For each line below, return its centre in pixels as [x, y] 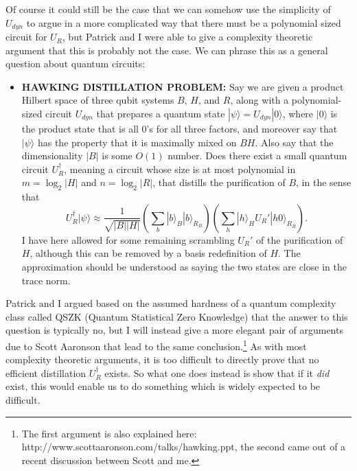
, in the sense [324, 182]
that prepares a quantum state [161, 114]
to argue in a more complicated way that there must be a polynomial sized [184, 22]
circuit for [26, 37]
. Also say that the [294, 142]
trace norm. [46, 280]
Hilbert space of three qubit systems [98, 100]
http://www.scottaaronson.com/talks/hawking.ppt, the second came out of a [184, 447]
